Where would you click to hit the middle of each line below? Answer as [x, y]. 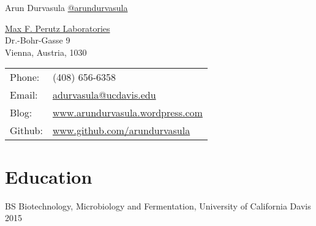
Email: [24, 95]
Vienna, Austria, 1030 [46, 52]
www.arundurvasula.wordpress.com [127, 113]
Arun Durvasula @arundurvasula [66, 7]
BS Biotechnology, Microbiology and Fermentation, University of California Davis [158, 205]
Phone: [25, 77]
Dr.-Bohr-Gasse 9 [38, 40]
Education [49, 176]
